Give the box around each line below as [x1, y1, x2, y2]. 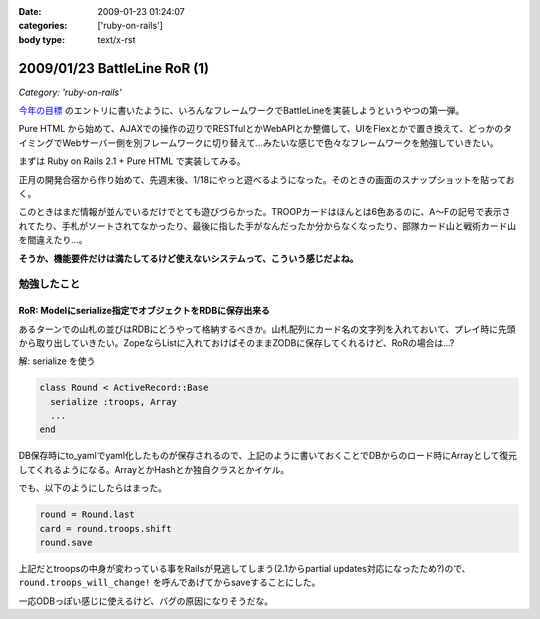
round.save [39, 537, 93, 549]
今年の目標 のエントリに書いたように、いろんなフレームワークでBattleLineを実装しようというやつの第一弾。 [18, 105, 465, 117]
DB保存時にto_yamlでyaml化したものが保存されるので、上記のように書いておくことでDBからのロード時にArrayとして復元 [18, 450, 517, 462]
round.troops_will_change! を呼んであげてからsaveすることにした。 [18, 576, 321, 589]
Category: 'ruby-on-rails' [18, 86, 122, 98]
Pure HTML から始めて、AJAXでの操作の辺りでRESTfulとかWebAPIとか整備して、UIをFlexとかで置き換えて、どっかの [18, 123, 504, 135]
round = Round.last [39, 509, 135, 520]
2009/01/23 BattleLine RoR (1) [18, 60, 210, 77]
